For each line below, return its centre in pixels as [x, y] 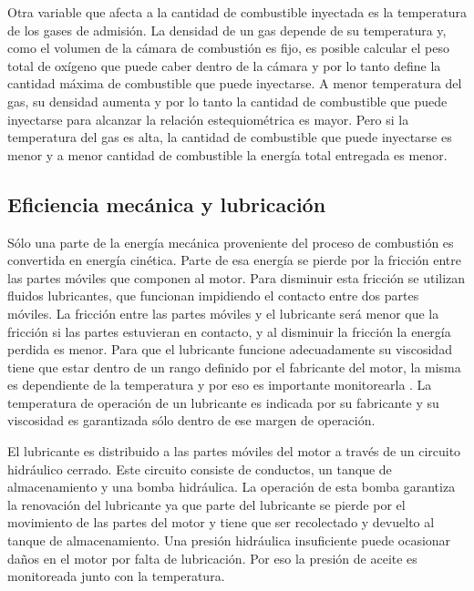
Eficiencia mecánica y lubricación [167, 204]
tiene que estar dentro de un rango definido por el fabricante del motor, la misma [234, 367]
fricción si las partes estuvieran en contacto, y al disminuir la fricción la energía [229, 331]
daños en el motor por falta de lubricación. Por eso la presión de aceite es [212, 558]
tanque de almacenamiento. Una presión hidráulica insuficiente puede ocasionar [229, 540]
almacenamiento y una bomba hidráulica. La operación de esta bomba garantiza [232, 487]
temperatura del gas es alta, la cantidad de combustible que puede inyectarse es [230, 137]
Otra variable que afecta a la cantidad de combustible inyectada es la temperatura [237, 12]
